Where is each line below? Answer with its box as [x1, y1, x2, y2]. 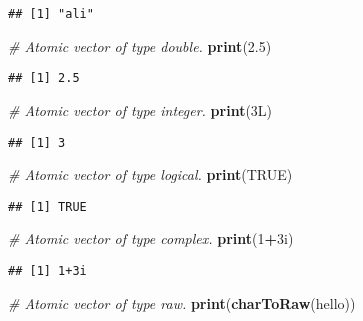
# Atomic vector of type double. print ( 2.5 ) [8, 35, 272, 56]
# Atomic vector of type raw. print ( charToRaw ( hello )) [8, 292, 356, 313]
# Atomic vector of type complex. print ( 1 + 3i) [8, 228, 294, 249]
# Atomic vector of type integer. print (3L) [8, 99, 273, 120]
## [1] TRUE [8, 199, 87, 214]
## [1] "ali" [8, 7, 94, 21]
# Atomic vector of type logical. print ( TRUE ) [8, 164, 293, 185]
